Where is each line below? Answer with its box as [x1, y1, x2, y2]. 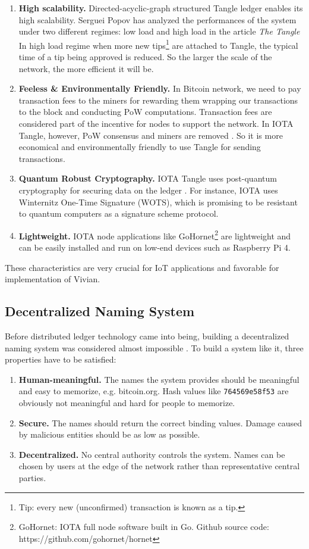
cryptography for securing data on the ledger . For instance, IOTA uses [18, 183, 278, 196]
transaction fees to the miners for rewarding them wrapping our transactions [18, 93, 298, 106]
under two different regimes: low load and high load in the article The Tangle [18, 25, 300, 38]
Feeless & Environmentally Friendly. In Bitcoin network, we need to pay [18, 82, 301, 95]
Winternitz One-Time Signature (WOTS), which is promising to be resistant [18, 195, 298, 208]
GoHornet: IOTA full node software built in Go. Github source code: [18, 520, 269, 533]
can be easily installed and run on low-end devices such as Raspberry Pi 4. [18, 241, 291, 253]
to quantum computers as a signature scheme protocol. [18, 207, 219, 220]
